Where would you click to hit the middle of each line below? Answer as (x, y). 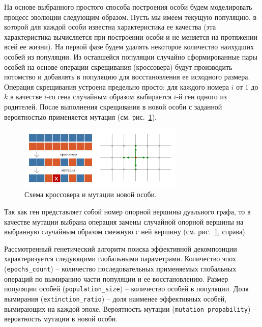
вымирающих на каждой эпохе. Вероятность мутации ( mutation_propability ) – (130, 308)
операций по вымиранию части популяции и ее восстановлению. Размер (116, 278)
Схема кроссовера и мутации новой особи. (91, 194)
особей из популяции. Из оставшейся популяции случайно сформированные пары (131, 56)
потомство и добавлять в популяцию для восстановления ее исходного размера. (127, 77)
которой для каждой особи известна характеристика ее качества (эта (110, 27)
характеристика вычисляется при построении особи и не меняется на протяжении (131, 36)
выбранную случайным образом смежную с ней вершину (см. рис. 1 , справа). (126, 231)
